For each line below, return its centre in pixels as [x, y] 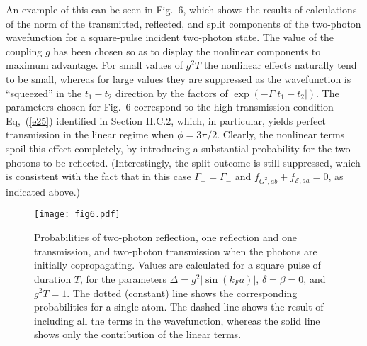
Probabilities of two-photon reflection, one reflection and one [166, 237]
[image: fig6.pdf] [77, 214]
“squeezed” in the [44, 93]
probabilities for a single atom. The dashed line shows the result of [179, 307]
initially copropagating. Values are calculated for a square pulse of [177, 265]
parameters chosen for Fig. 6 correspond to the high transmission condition [170, 107]
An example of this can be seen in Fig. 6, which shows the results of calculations [181, 9]
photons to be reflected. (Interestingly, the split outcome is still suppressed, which [183, 162]
